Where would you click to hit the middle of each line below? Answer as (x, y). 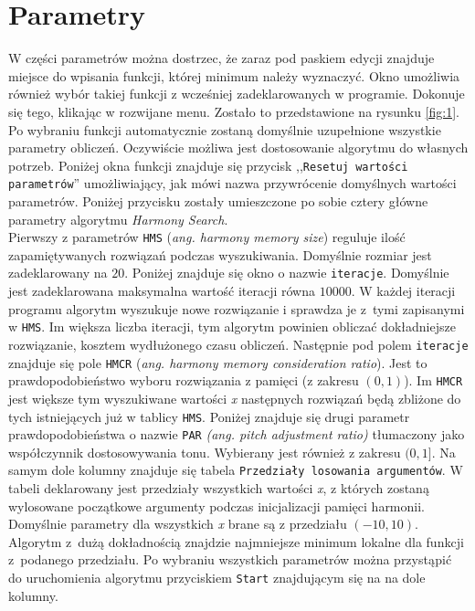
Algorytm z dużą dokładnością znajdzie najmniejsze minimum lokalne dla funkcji (236, 541)
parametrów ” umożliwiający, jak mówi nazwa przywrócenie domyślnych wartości (232, 183)
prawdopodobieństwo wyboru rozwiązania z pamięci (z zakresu (184, 380)
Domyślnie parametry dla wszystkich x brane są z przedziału (178, 524)
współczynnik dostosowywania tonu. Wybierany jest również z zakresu (205, 452)
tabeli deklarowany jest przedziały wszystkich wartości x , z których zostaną (219, 488)
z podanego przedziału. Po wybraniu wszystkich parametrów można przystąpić (230, 559)
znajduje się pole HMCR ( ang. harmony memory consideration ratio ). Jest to (218, 362)
